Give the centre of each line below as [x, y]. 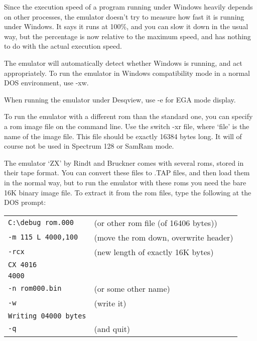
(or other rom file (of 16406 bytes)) [156, 222]
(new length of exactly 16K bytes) [154, 252]
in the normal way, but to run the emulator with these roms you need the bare [125, 182]
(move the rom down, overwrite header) [164, 237]
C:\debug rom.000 [41, 223]
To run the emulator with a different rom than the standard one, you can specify [128, 116]
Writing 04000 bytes [47, 316]
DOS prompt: [25, 202]
